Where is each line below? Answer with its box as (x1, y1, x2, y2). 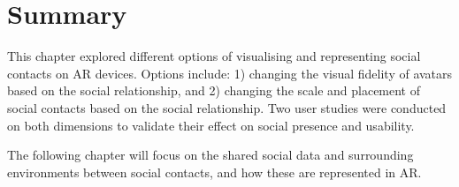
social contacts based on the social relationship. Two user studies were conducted (7, 98, 447, 116)
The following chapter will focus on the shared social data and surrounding (7, 146, 414, 164)
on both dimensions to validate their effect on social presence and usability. (7, 116, 415, 134)
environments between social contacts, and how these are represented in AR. (7, 162, 422, 181)
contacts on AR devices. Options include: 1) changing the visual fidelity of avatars (7, 64, 453, 82)
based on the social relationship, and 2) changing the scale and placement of (7, 81, 421, 100)
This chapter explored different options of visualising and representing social (7, 47, 421, 65)
